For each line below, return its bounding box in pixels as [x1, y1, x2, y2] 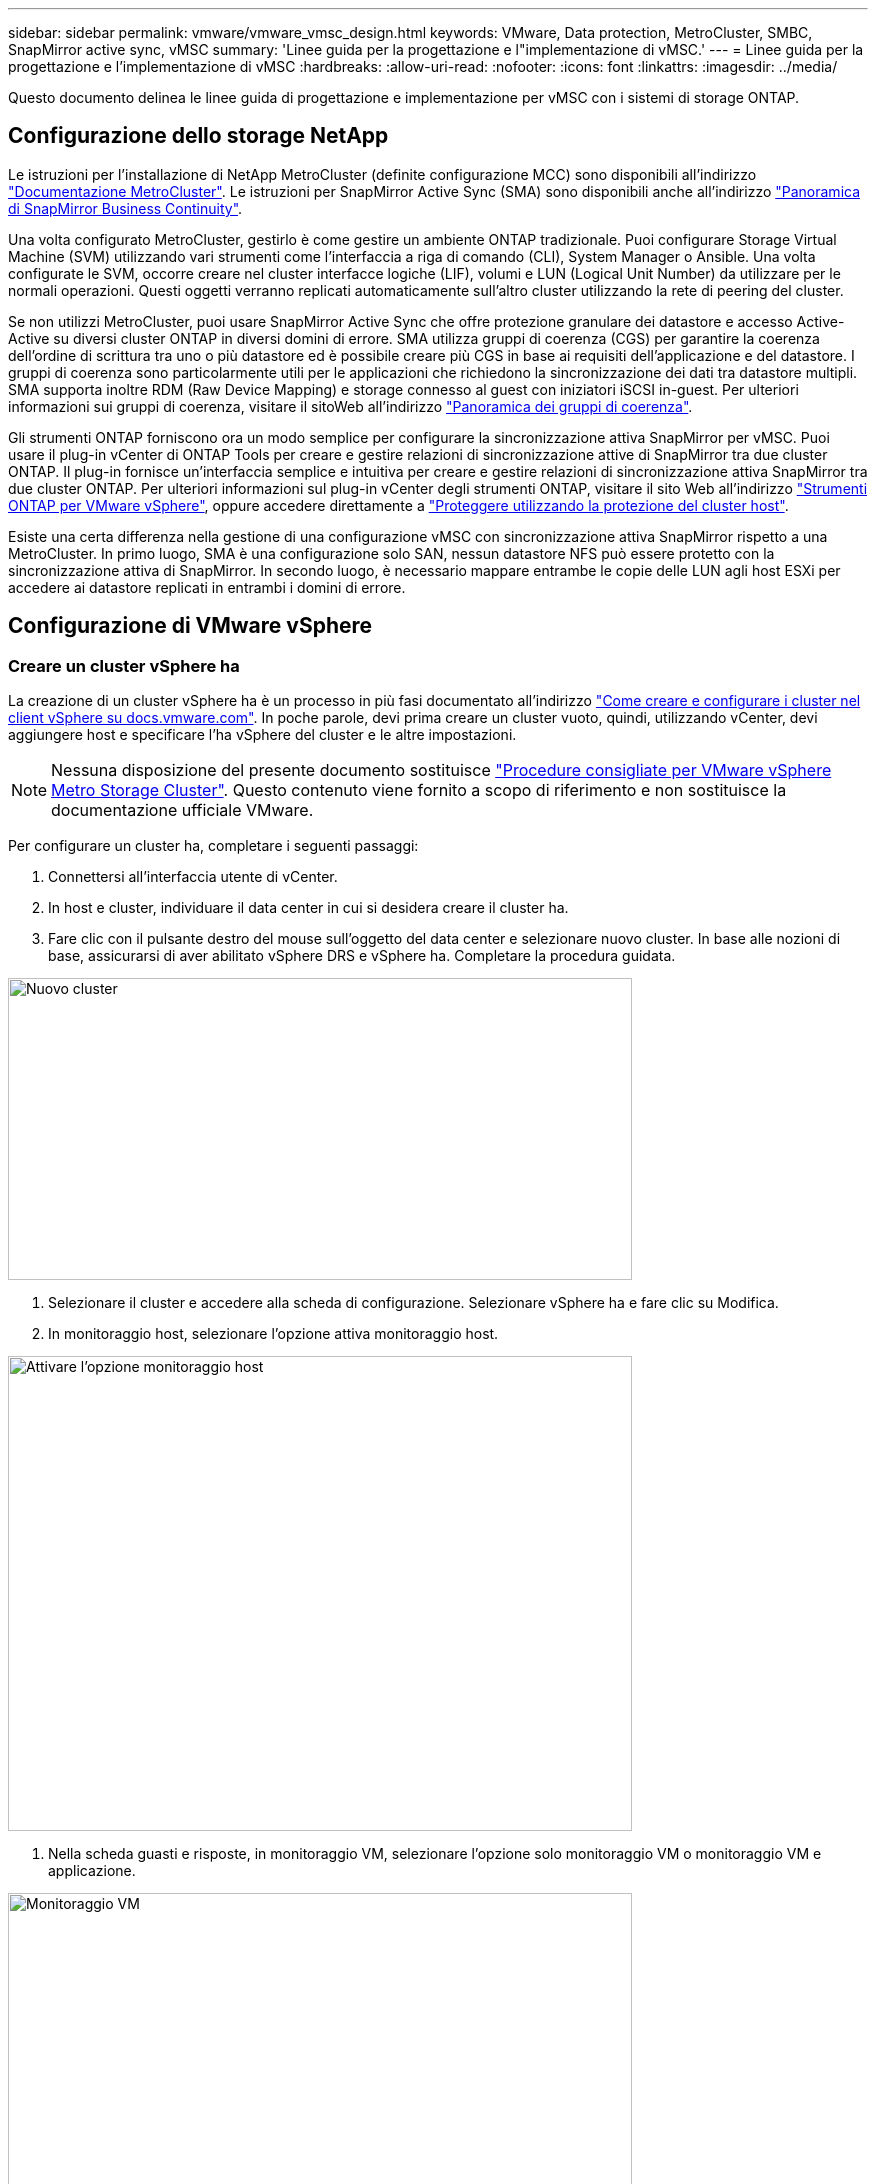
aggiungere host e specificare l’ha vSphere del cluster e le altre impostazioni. [8, 726, 517, 744]
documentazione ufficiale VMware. [51, 800, 314, 821]
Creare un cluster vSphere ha [8, 655, 240, 676]
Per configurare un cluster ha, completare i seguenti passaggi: [8, 837, 419, 855]
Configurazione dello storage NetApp [8, 123, 389, 149]
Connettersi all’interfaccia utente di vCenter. [48, 868, 338, 886]
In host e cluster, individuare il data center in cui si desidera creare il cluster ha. [48, 899, 569, 917]
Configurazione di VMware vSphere [8, 613, 373, 639]
